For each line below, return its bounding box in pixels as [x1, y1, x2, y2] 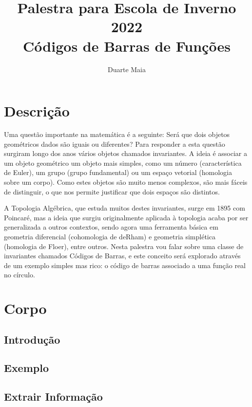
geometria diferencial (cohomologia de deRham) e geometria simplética [4, 231, 215, 241]
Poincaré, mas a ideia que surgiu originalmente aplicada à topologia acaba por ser [4, 212, 249, 222]
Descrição [4, 101, 70, 121]
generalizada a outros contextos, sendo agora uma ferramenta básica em [4, 222, 218, 232]
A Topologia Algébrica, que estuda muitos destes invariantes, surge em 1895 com [4, 203, 245, 213]
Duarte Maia [107, 64, 146, 74]
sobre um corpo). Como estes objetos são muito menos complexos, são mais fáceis [4, 177, 248, 187]
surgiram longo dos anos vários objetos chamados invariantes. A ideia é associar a [4, 148, 248, 158]
